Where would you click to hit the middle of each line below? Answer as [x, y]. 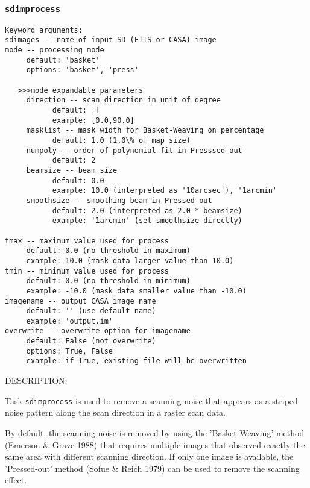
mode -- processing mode [55, 50]
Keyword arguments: [44, 30]
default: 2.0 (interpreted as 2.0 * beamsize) [147, 211]
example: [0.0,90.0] [93, 120]
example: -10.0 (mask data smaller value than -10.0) [136, 291]
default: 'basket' [63, 60]
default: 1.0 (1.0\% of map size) [121, 140]
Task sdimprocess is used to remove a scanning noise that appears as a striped [151, 400]
